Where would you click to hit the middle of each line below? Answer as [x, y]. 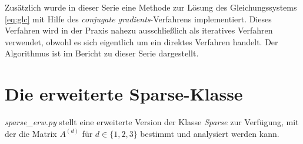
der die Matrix [31, 133]
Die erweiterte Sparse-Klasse [124, 94]
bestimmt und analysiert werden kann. [210, 133]
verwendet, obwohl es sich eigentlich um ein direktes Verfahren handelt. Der [141, 41]
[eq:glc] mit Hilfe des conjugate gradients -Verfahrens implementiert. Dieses [138, 19]
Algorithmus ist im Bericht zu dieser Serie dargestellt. [102, 53]
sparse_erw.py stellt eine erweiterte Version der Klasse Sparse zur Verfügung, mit [152, 122]
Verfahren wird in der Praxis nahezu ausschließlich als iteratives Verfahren [139, 30]
